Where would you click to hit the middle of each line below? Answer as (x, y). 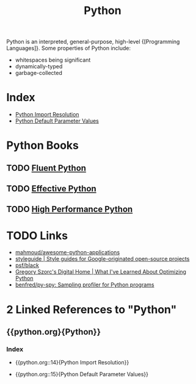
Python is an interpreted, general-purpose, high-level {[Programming (93, 42)
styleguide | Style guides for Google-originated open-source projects (102, 259)
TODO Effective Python (51, 189)
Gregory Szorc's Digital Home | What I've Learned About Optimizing (100, 272)
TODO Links (37, 236)
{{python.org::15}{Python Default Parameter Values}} (82, 374)
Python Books (43, 145)
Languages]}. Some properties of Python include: (69, 48)
